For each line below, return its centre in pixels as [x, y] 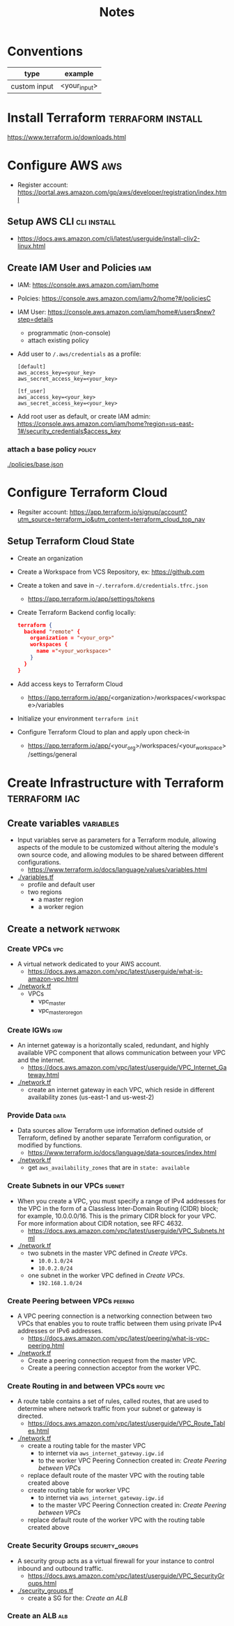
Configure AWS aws [65, 166]
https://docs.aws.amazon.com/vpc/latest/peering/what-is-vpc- [119, 1338]
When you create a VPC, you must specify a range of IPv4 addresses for [122, 1201]
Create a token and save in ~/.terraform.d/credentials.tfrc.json [112, 585]
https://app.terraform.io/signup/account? [128, 511]
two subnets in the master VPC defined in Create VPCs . [108, 1253]
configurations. [39, 862]
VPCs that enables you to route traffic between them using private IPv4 [119, 1323]
